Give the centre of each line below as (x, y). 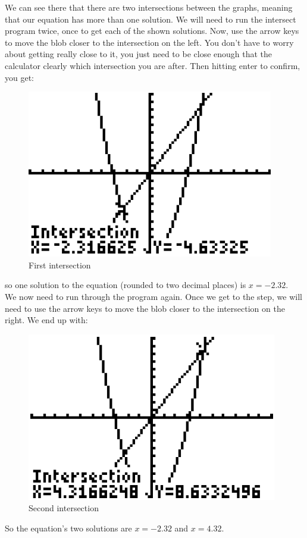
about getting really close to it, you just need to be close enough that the (139, 54)
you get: (19, 77)
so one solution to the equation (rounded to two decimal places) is (126, 285)
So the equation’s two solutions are (68, 528)
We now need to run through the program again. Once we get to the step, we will (153, 296)
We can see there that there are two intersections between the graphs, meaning (149, 7)
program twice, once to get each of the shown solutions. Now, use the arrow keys (152, 31)
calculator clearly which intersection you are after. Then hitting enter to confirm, (153, 65)
